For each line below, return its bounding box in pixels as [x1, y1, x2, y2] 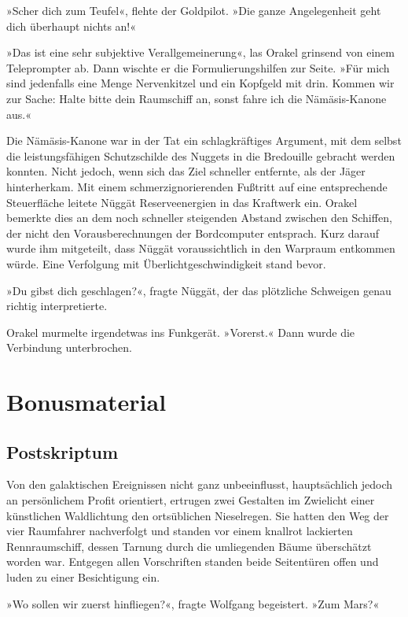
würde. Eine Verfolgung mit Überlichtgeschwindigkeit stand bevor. [6, 255, 326, 272]
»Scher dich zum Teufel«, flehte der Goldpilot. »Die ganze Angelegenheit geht [6, 2, 381, 18]
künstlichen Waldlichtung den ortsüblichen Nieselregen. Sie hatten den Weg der [6, 507, 389, 523]
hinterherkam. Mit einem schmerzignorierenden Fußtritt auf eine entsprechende [6, 178, 388, 194]
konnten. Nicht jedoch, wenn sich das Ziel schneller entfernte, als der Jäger [6, 163, 366, 179]
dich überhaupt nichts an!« [6, 17, 137, 34]
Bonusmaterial [6, 386, 167, 418]
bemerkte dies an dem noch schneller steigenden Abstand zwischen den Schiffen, [6, 209, 392, 226]
